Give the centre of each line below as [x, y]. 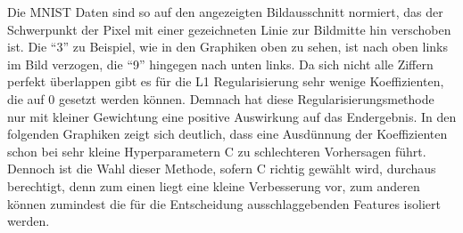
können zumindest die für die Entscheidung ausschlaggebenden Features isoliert [224, 203]
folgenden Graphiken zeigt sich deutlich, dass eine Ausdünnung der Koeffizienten [227, 134]
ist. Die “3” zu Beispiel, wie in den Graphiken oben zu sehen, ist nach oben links [228, 47]
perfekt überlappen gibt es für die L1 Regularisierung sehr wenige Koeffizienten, [226, 81]
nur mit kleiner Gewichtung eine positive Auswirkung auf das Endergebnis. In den [232, 116]
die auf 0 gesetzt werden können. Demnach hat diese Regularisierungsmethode [221, 98]
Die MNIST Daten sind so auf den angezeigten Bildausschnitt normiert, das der [225, 12]
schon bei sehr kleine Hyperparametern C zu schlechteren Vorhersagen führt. [217, 151]
